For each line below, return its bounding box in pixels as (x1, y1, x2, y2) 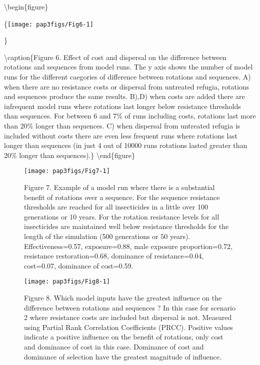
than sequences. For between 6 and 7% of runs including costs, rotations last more (4, 110, 256, 121)
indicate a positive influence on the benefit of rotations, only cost (24, 331, 223, 342)
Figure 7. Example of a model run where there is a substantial (24, 182, 215, 192)
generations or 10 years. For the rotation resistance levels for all (24, 211, 219, 221)
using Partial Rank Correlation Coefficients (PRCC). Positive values (24, 321, 233, 332)
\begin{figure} (4, 1, 48, 11)
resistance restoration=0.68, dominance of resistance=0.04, (24, 250, 204, 261)
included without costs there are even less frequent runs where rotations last (4, 130, 238, 140)
